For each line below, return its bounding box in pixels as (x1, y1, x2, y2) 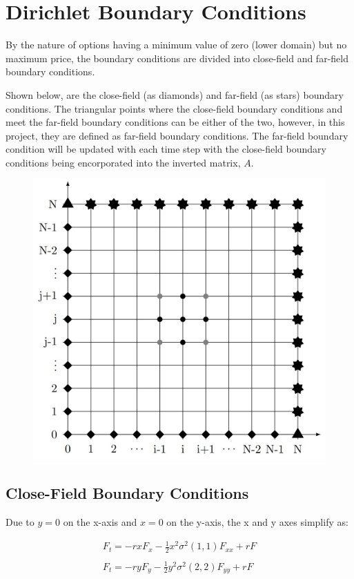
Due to (6, 515, 35, 529)
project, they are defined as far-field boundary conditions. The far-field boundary (6, 128, 348, 142)
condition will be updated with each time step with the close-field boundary (6, 142, 326, 156)
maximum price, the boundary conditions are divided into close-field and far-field (6, 50, 348, 65)
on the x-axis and (63, 515, 137, 529)
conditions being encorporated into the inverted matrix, (6, 155, 241, 169)
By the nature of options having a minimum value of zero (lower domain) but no (6, 37, 347, 52)
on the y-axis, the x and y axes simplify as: (166, 515, 348, 529)
